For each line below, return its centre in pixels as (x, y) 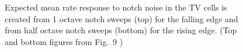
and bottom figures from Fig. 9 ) (64, 41)
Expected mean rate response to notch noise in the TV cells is (116, 7)
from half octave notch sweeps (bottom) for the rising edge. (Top (121, 30)
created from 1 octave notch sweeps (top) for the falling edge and (121, 18)
